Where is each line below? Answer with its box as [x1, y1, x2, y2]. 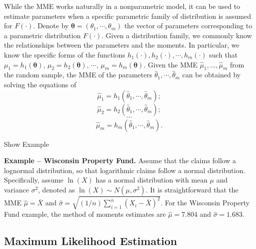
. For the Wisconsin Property [161, 197, 250, 208]
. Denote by [33, 20, 69, 31]
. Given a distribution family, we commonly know [101, 30, 252, 40]
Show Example [4, 138, 49, 149]
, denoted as [38, 184, 75, 194]
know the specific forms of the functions [4, 49, 125, 60]
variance [4, 184, 29, 194]
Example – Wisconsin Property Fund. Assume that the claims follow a [4, 155, 236, 166]
